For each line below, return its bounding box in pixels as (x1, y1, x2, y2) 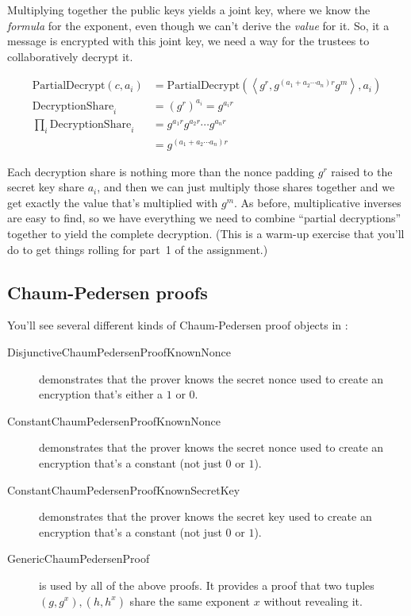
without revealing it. (263, 592, 363, 609)
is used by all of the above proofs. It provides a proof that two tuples (39, 576, 375, 593)
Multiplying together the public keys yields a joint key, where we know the (7, 2, 371, 17)
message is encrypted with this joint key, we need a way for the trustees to (7, 33, 370, 49)
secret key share (7, 179, 85, 195)
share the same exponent (129, 592, 251, 609)
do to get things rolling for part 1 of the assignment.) (7, 241, 268, 257)
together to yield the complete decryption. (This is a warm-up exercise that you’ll (7, 225, 405, 241)
